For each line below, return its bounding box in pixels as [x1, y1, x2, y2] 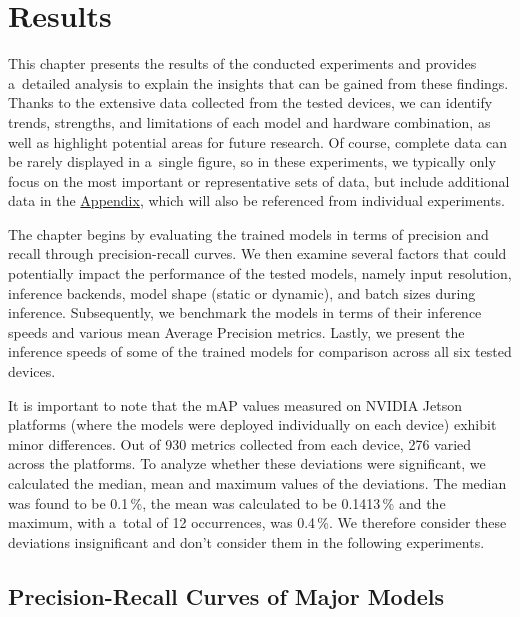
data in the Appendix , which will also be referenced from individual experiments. [8, 190, 505, 211]
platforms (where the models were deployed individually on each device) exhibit [8, 414, 497, 435]
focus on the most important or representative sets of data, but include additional [8, 170, 510, 191]
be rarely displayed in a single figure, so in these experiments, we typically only [8, 151, 496, 172]
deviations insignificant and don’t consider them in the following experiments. [8, 531, 485, 552]
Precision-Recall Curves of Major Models [8, 580, 445, 611]
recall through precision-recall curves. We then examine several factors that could [8, 243, 507, 264]
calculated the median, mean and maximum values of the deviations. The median [8, 473, 507, 493]
